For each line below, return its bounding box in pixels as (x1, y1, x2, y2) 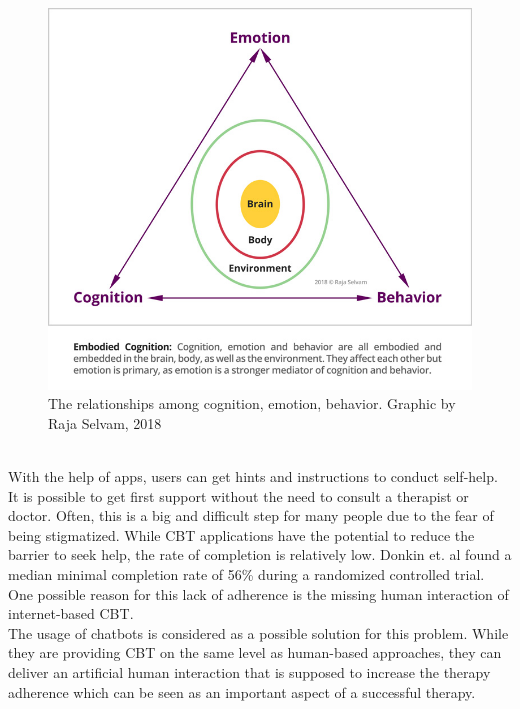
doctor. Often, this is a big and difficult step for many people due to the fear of (8, 505, 494, 526)
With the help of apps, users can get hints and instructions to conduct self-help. (8, 465, 498, 486)
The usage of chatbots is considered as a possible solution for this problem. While (8, 622, 509, 643)
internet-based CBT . (8, 603, 134, 624)
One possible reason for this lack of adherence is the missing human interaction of (8, 583, 509, 604)
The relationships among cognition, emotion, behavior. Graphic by (48, 393, 456, 414)
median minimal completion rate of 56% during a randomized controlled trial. (8, 563, 485, 584)
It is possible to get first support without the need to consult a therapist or (8, 485, 469, 506)
